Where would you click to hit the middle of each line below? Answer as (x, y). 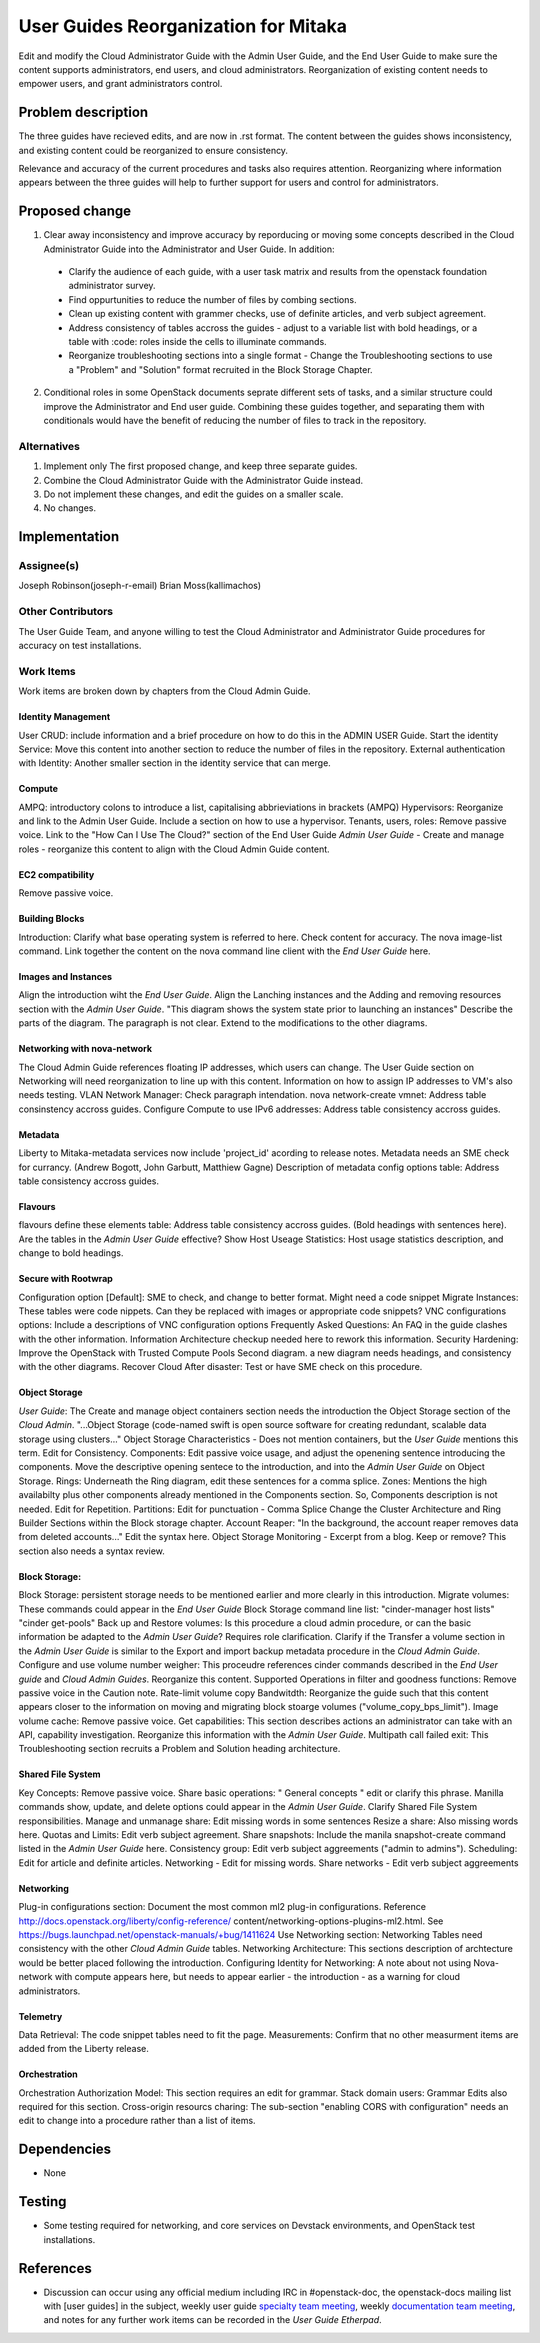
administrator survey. (112, 286)
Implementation (69, 536)
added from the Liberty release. (83, 2049)
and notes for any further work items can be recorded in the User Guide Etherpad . (212, 2320)
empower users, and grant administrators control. (120, 84)
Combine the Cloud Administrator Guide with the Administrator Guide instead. (203, 480)
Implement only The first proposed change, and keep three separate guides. (200, 466)
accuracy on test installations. (80, 645)
